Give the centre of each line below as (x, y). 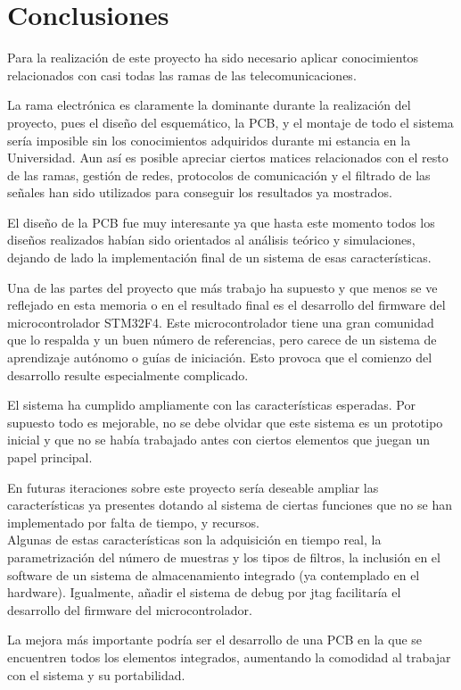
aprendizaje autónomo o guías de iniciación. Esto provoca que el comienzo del (220, 357)
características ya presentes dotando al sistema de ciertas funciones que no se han (230, 505)
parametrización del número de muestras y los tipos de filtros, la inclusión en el (224, 557)
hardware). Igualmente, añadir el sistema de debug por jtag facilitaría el (204, 592)
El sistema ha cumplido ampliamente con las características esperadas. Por (211, 405)
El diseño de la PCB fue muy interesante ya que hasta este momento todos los (221, 222)
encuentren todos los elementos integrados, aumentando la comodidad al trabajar (229, 657)
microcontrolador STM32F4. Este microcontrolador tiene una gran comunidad (221, 322)
